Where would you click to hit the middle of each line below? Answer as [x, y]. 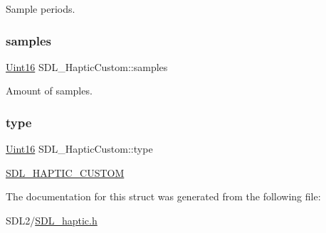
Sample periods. [41, 9]
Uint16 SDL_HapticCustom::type [79, 149]
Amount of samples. [49, 91]
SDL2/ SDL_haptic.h [52, 220]
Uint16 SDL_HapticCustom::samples [87, 66]
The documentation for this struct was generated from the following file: [163, 196]
